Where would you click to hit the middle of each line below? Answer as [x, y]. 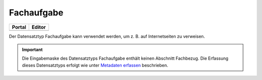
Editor [39, 27]
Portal [19, 27]
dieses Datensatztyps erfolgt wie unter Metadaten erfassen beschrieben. [95, 65]
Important [33, 49]
